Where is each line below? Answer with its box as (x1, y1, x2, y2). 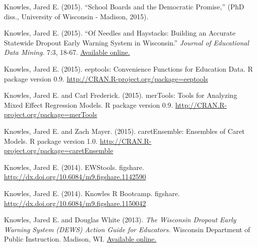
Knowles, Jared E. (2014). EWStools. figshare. (4, 162, 144, 172)
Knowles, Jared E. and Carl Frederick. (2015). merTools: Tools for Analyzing (4, 90, 237, 100)
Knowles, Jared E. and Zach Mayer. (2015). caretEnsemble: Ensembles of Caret (4, 125, 245, 136)
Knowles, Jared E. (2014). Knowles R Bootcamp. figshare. (4, 188, 180, 198)
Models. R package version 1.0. (4, 135, 98, 146)
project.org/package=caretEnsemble (4, 145, 113, 156)
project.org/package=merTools (4, 109, 97, 120)
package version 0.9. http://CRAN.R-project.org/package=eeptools (4, 73, 208, 83)
